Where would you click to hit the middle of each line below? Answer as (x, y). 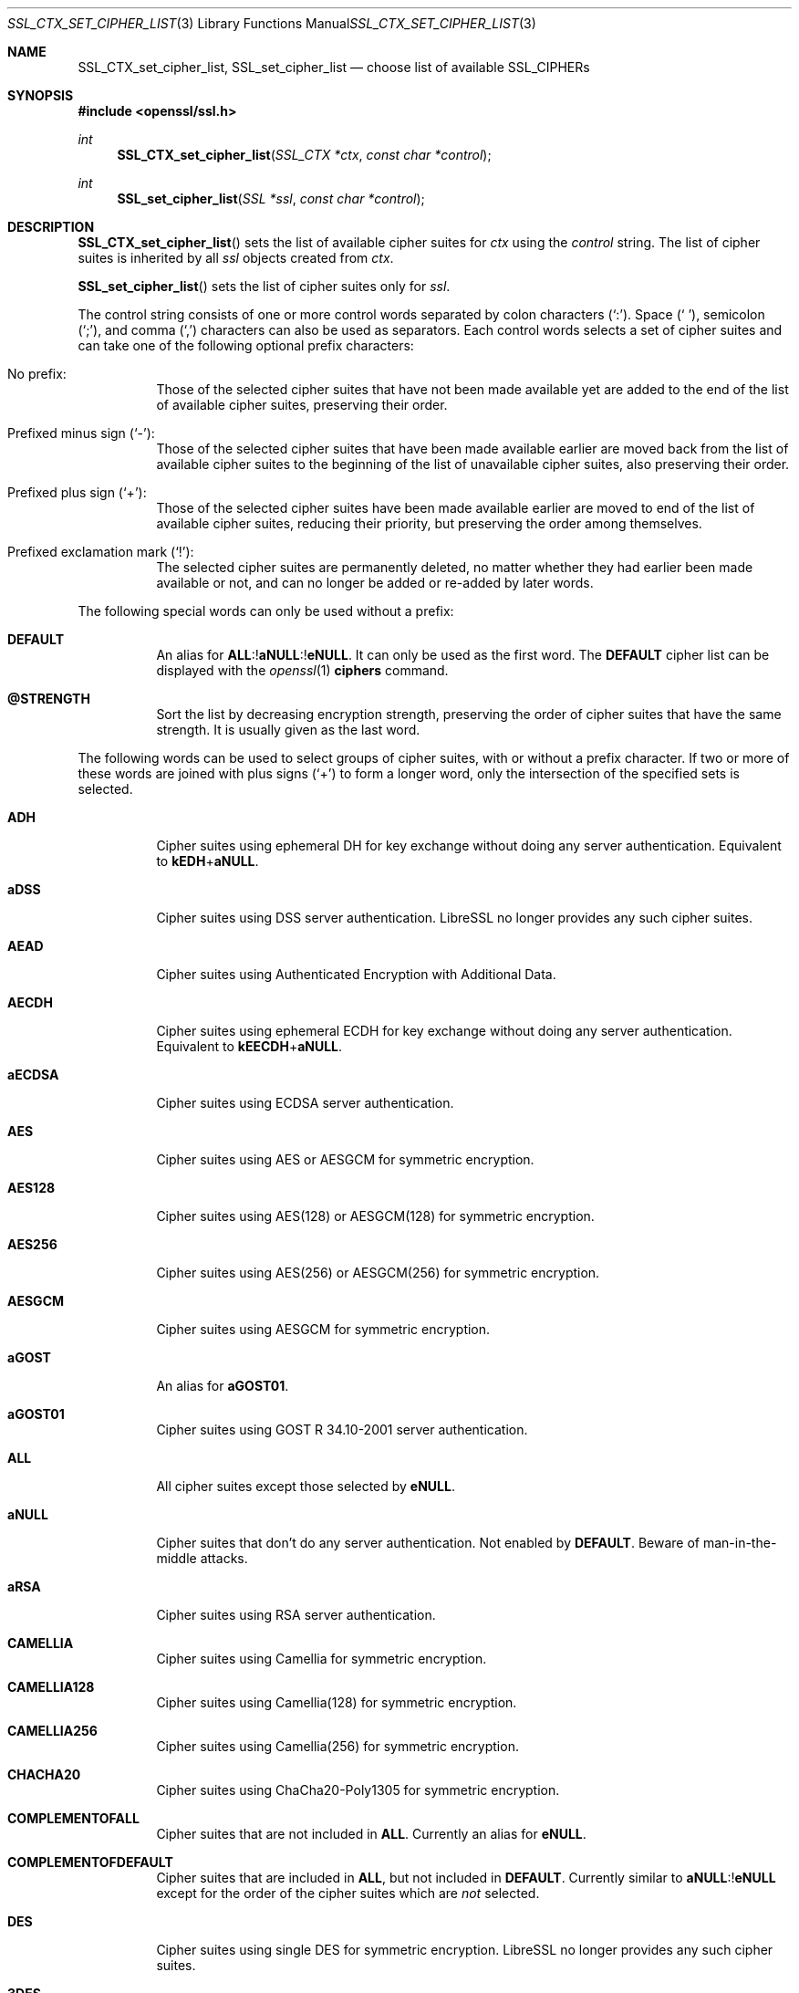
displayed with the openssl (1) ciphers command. (302, 670)
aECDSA (33, 1075)
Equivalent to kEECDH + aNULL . (249, 1046)
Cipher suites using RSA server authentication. (296, 1615)
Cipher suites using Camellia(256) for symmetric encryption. (337, 1746)
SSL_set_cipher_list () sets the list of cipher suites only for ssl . (264, 286)
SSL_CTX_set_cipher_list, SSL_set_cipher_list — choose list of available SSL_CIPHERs (334, 67)
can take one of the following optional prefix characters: (246, 345)
